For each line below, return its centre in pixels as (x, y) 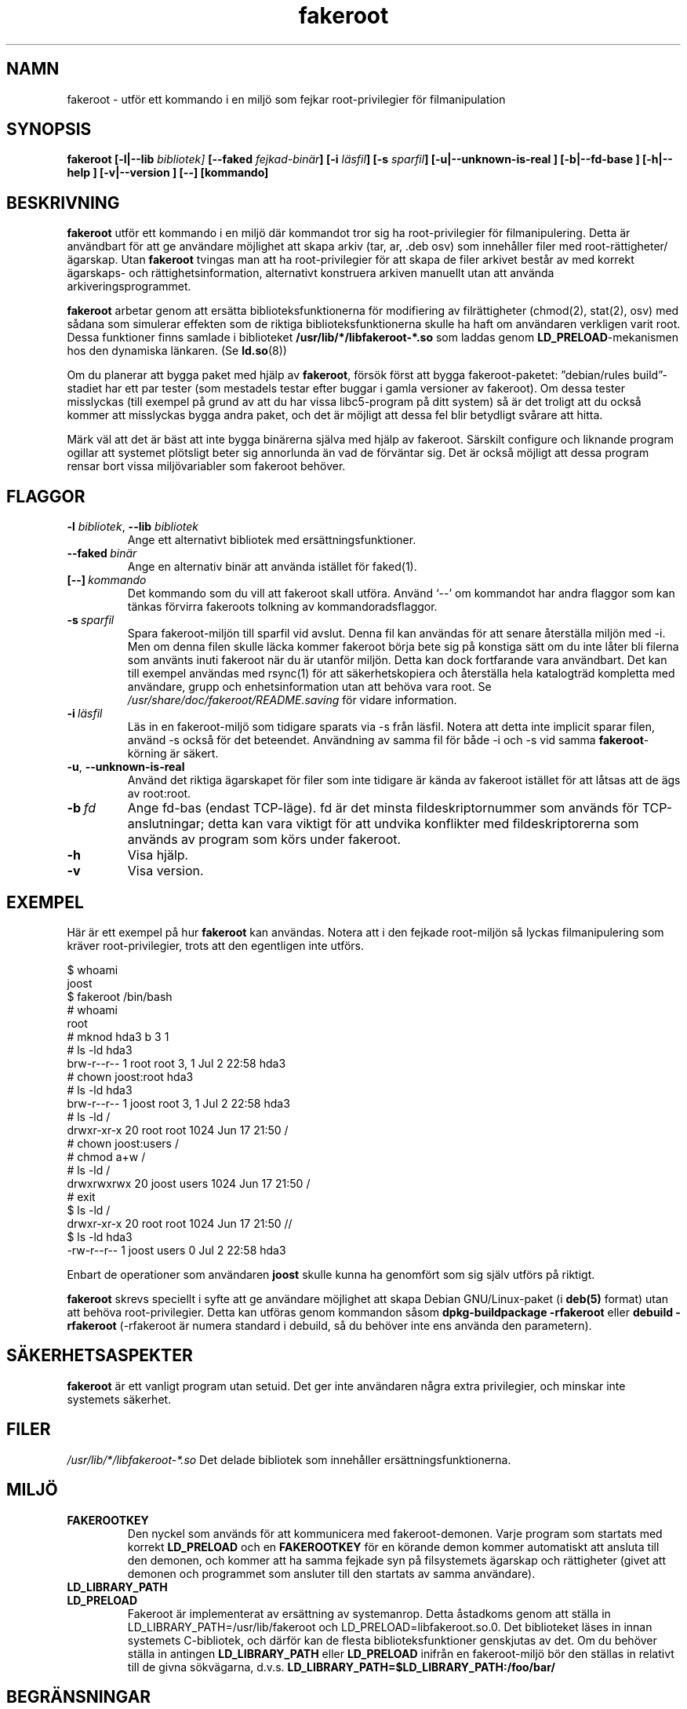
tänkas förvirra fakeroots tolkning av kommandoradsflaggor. (282, 607)
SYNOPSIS (49, 130)
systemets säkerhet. (119, 1399)
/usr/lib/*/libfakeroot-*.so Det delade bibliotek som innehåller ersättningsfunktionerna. (289, 1459)
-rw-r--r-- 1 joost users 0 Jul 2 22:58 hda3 (176, 1250)
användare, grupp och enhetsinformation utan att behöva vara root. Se (309, 687)
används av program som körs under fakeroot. (264, 840)
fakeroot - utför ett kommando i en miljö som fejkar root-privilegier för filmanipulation (286, 99)
